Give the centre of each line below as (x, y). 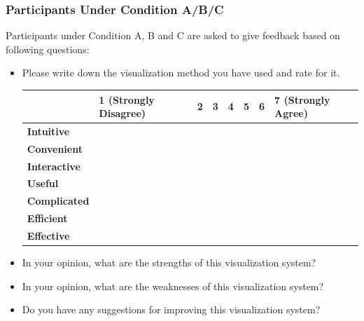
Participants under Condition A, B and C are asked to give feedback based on (173, 35)
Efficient (47, 218)
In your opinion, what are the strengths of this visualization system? (169, 262)
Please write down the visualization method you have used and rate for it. (181, 73)
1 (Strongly (127, 99)
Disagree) (122, 113)
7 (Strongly (302, 99)
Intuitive (48, 131)
